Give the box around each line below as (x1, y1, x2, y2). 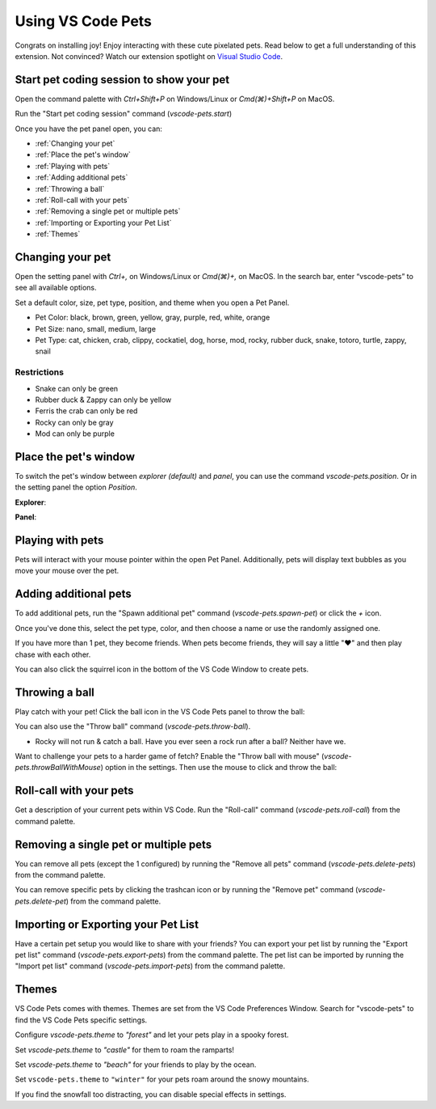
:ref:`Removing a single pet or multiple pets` (35, 206, 181, 216)
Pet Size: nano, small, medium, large (35, 324, 157, 333)
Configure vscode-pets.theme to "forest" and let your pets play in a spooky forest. (15, 1030, 290, 1039)
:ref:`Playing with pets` (35, 161, 111, 171)
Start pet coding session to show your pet (15, 73, 230, 87)
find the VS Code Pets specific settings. (15, 1015, 148, 1025)
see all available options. (15, 283, 97, 293)
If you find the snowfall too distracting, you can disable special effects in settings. (15, 1089, 287, 1099)
